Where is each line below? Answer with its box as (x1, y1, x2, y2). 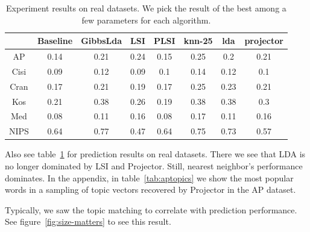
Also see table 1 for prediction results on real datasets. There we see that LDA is (5, 148, 306, 160)
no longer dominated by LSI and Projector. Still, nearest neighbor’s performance (5, 159, 303, 172)
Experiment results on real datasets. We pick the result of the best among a (6, 2, 286, 14)
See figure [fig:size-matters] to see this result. (5, 215, 171, 228)
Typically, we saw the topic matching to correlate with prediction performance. (5, 203, 297, 216)
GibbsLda (81, 34, 122, 47)
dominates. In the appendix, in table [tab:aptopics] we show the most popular (5, 171, 294, 184)
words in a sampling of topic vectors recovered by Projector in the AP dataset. (5, 183, 296, 196)
